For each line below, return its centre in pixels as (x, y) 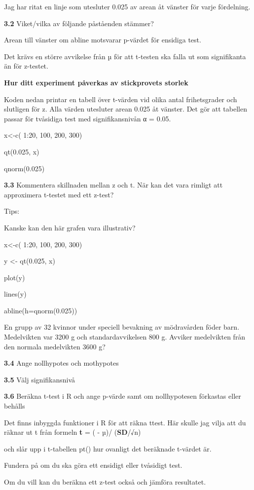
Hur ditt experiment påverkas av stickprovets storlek (96, 82)
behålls (15, 406)
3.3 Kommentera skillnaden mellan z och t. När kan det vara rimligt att (113, 185)
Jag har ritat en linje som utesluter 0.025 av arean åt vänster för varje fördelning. (127, 6)
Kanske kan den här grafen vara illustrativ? (70, 227)
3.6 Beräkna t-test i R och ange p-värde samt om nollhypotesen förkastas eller (123, 396)
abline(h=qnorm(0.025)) (41, 310)
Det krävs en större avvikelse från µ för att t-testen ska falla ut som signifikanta (125, 56)
